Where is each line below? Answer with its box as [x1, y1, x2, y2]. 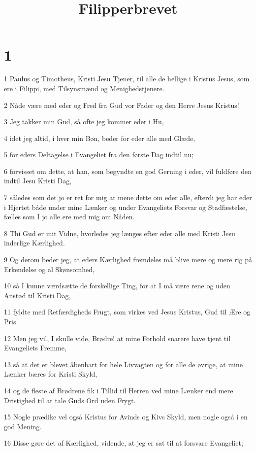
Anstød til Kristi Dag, [4, 290, 71, 300]
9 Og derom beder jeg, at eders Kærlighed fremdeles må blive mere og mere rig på [4, 254, 253, 265]
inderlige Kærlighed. [4, 238, 65, 248]
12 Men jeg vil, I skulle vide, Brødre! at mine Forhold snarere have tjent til [4, 333, 231, 343]
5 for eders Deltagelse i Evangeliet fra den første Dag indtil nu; [4, 149, 193, 160]
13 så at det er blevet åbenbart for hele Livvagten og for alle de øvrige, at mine [4, 359, 243, 369]
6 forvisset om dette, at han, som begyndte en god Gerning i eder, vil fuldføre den [4, 166, 252, 176]
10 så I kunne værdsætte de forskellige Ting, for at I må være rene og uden [4, 280, 230, 291]
